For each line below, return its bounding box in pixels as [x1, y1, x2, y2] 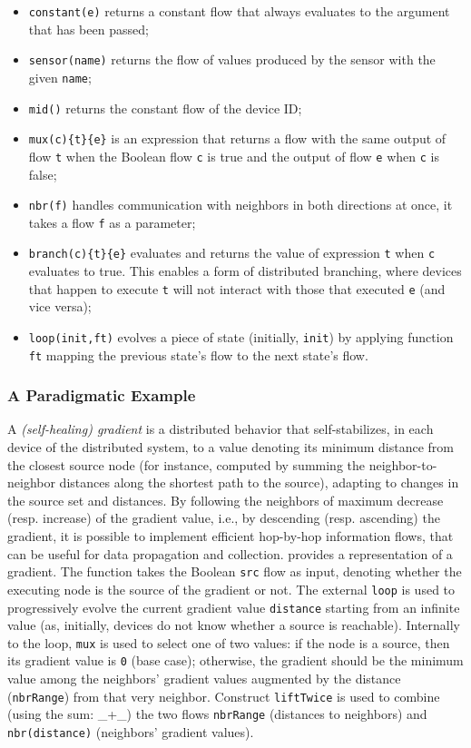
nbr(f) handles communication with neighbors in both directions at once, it [28, 195, 453, 214]
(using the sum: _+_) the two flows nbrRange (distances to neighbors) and [7, 704, 427, 723]
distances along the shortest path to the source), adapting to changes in [59, 473, 459, 492]
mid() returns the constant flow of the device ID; [28, 98, 302, 117]
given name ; [28, 67, 92, 86]
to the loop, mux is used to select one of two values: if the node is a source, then [7, 633, 450, 652]
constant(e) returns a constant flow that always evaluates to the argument [28, 2, 450, 20]
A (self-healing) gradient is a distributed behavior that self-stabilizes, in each [7, 419, 434, 438]
